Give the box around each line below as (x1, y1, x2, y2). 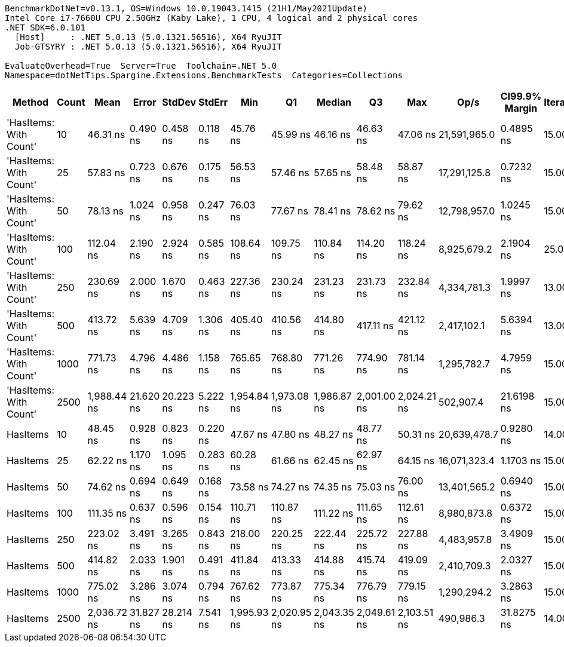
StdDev (162, 96, 196, 108)
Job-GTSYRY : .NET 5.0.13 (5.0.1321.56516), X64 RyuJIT (14, 42, 282, 51)
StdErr (198, 96, 228, 108)
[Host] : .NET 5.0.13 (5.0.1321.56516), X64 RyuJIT (14, 32, 282, 42)
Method (12, 96, 49, 108)
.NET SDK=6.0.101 (5, 23, 85, 32)
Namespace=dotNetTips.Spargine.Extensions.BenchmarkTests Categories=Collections (5, 70, 403, 80)
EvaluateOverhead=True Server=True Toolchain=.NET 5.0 (5, 61, 277, 70)
